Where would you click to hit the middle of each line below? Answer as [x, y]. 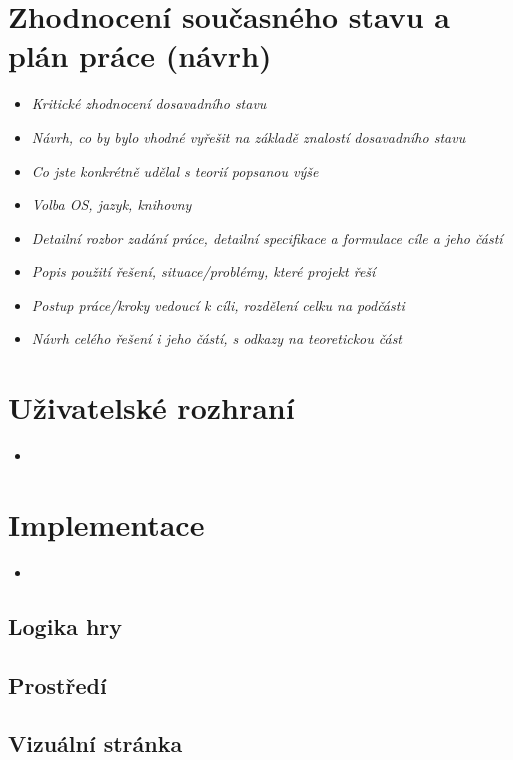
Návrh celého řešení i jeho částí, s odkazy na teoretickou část [217, 338]
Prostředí [57, 684]
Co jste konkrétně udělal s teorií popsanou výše [175, 170]
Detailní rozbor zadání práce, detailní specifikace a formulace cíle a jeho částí [267, 237]
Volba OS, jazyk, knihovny [111, 204]
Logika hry [65, 625]
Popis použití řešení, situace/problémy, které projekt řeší [203, 271]
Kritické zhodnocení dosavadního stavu [149, 103]
